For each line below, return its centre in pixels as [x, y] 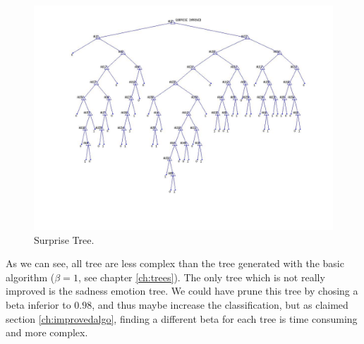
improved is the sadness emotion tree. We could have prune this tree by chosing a [182, 291]
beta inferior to [38, 304]
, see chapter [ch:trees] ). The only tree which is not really [201, 277]
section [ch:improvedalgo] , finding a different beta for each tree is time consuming [182, 318]
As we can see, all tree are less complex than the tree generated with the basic [175, 263]
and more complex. [47, 332]
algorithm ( [30, 277]
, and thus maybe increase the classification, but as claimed [220, 304]
